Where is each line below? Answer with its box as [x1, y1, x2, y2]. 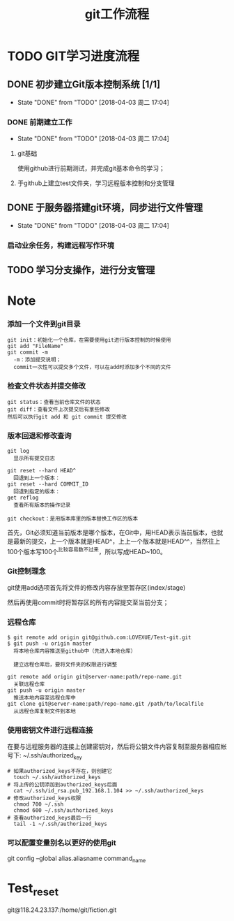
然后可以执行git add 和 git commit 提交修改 [7, 414, 127, 421]
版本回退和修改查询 [7, 431, 72, 441]
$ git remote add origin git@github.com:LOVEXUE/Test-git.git [7, 634, 192, 641]
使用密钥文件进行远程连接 [7, 725, 93, 734]
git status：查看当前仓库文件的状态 [7, 399, 101, 406]
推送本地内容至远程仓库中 [13, 694, 77, 701]
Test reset [7, 880, 59, 899]
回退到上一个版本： [13, 474, 61, 481]
